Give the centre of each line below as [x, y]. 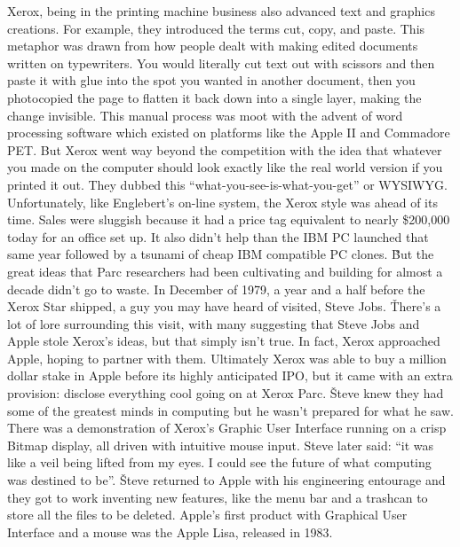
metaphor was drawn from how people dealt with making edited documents [213, 46]
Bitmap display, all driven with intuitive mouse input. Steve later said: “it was [221, 445]
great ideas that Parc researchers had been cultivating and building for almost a [225, 271]
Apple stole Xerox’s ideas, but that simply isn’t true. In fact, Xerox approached [224, 341]
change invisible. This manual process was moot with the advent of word [205, 115]
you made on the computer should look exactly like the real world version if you [225, 167]
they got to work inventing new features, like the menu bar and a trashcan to [218, 497]
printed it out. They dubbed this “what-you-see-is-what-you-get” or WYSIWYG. [227, 184]
